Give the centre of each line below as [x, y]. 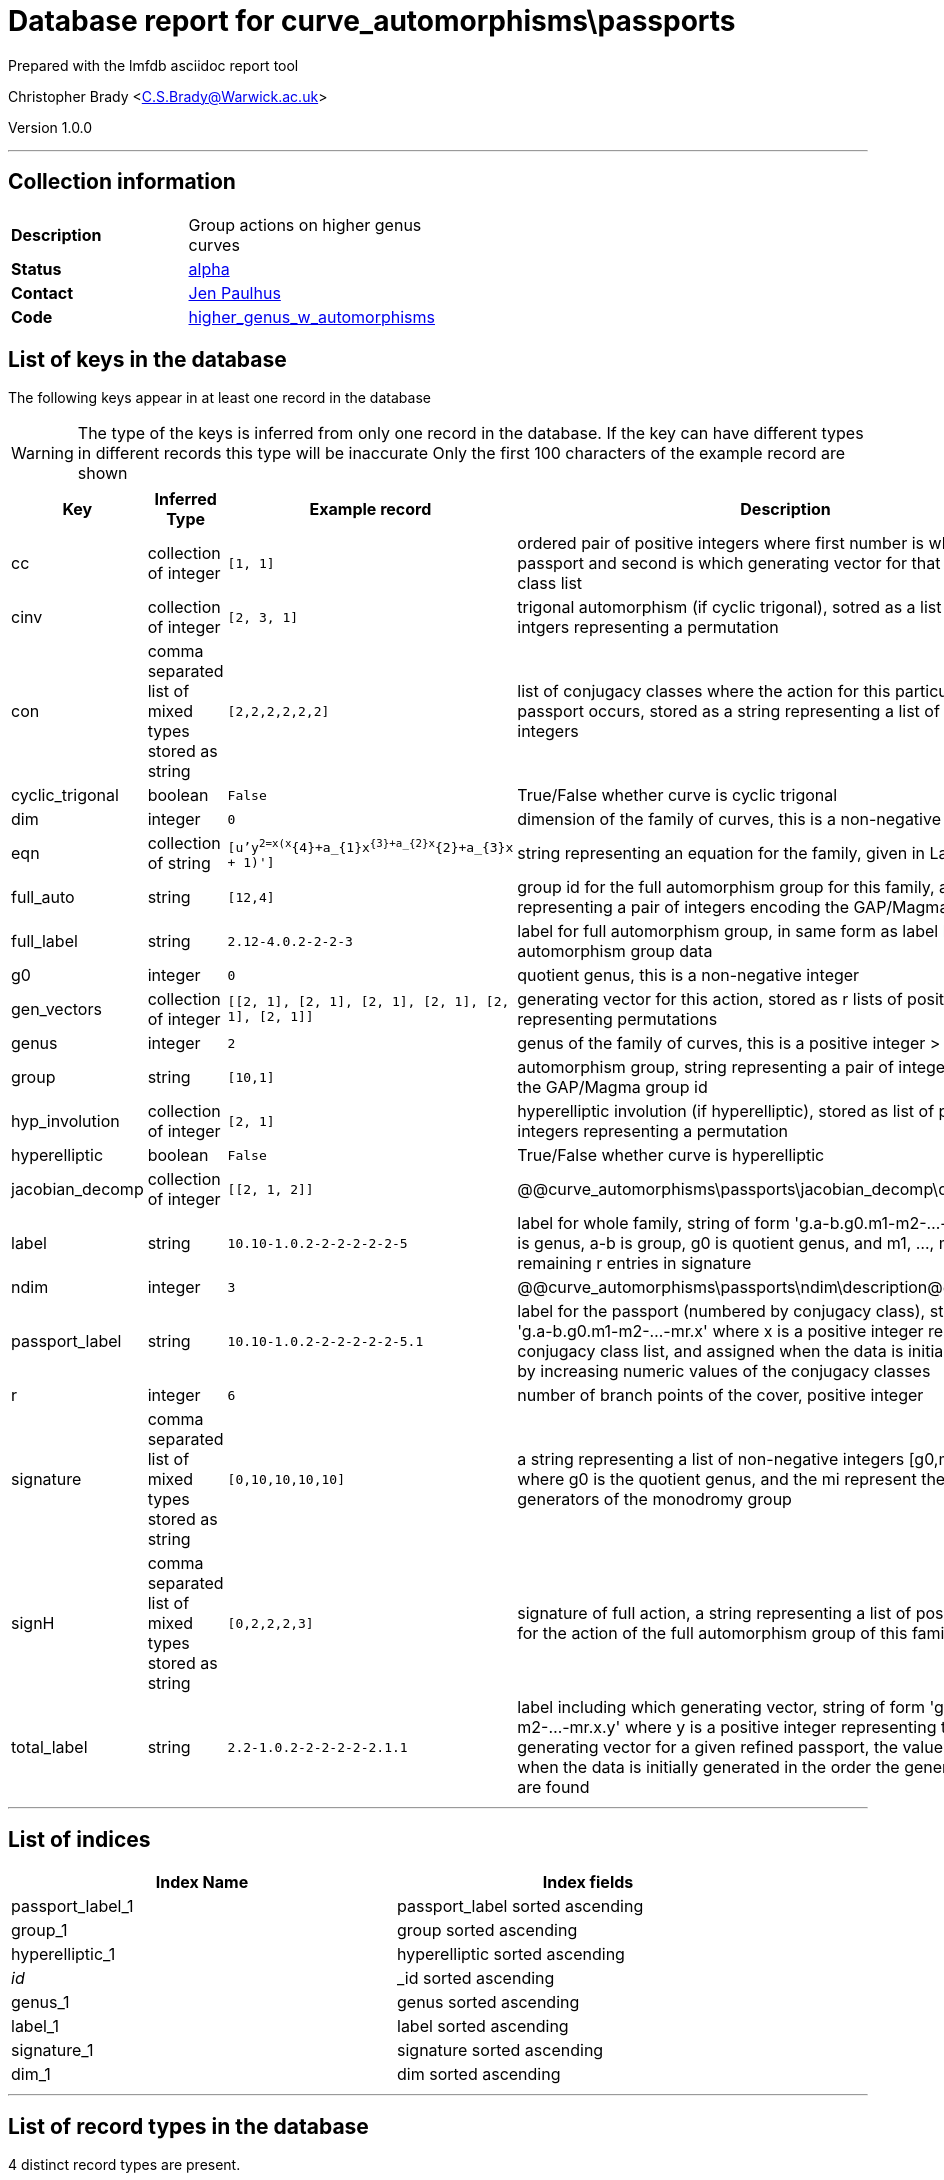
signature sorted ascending [500, 2050]
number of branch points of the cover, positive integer [720, 1395]
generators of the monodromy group [654, 1499]
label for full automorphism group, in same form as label [728, 931]
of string [179, 863]
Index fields [588, 1882]
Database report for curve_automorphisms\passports [372, 21]
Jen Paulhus [234, 292]
